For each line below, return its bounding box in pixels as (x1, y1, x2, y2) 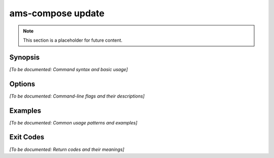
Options (9, 79, 36, 88)
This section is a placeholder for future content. (23, 37, 123, 43)
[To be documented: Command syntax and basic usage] (9, 66, 128, 72)
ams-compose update (9, 8, 105, 19)
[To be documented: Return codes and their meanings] (9, 146, 124, 152)
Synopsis (9, 53, 40, 61)
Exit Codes (9, 133, 45, 142)
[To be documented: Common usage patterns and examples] (9, 119, 138, 125)
